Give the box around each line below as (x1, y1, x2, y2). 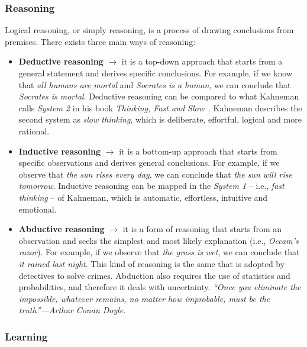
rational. (18, 124, 50, 137)
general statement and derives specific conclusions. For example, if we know (18, 67, 293, 79)
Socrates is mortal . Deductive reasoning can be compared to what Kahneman (18, 90, 299, 102)
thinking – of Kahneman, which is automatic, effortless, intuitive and (18, 191, 268, 203)
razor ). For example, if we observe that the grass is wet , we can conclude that (18, 246, 300, 258)
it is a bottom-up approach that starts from (119, 144, 277, 157)
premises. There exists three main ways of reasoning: (5, 35, 196, 47)
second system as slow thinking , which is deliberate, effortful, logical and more (18, 113, 302, 126)
